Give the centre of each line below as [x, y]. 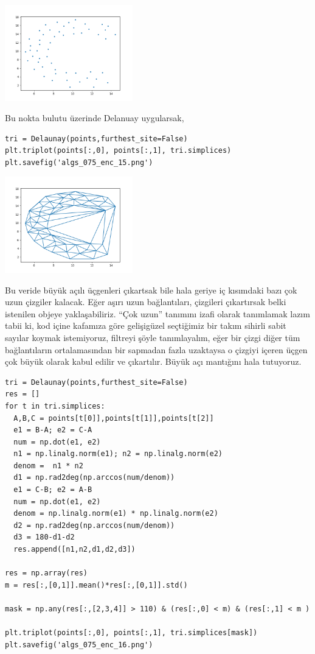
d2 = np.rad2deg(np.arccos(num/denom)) [94, 525]
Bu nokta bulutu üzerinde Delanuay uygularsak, [95, 118]
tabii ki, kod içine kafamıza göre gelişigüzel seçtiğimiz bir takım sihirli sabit [146, 325]
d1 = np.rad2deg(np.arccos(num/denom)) [94, 478]
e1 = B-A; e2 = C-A [53, 430]
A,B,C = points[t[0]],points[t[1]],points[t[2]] [114, 418]
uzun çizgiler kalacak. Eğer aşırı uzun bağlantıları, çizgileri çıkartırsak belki [146, 302]
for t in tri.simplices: [55, 406]
